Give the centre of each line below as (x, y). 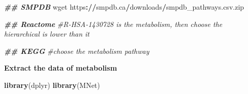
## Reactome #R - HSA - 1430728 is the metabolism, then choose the (113, 24)
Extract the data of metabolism (61, 68)
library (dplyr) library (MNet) (52, 85)
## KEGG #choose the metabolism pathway (77, 51)
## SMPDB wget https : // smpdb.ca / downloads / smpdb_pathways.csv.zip (124, 7)
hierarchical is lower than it (47, 34)
